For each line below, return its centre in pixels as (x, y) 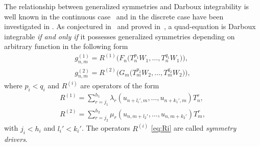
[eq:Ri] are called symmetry (194, 128)
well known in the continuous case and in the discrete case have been (114, 16)
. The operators (106, 128)
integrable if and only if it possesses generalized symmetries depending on (120, 36)
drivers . (16, 139)
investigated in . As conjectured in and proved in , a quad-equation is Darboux (130, 26)
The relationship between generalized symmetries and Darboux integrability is (127, 6)
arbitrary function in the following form (66, 46)
